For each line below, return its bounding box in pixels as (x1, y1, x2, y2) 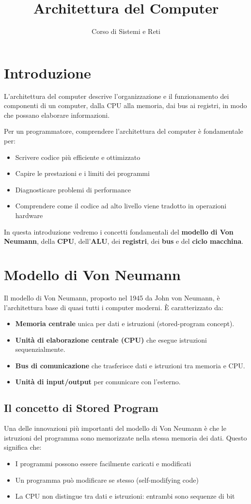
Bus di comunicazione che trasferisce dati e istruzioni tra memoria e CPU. (15, 360, 245, 370)
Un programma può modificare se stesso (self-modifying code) (15, 474, 199, 485)
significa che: (4, 442, 42, 452)
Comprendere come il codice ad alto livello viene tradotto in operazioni (15, 201, 227, 211)
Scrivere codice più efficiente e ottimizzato (15, 152, 141, 162)
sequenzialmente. (15, 344, 65, 354)
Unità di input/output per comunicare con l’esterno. (15, 377, 181, 387)
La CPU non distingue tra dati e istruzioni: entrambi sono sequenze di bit (15, 491, 235, 501)
